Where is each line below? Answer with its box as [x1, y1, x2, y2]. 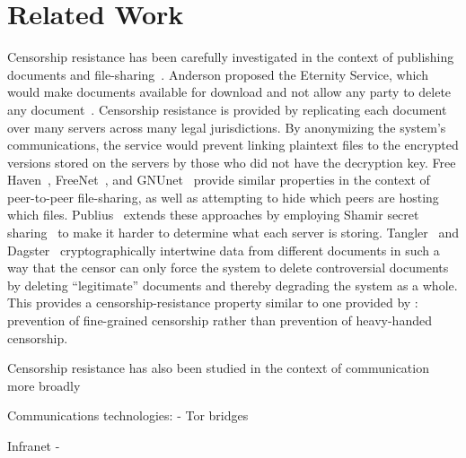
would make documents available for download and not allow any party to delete [7, 82, 452, 101]
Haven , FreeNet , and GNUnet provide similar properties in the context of [7, 170, 430, 189]
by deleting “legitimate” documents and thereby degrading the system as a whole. [7, 275, 458, 294]
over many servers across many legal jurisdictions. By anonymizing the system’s [7, 117, 446, 136]
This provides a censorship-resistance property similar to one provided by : [7, 293, 418, 312]
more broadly [7, 376, 81, 394]
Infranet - [7, 436, 60, 454]
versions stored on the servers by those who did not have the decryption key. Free [7, 152, 456, 171]
